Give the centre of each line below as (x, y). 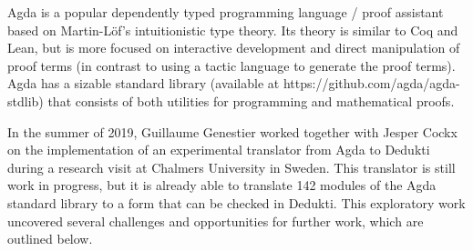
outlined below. (50, 239)
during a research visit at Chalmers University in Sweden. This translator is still (231, 167)
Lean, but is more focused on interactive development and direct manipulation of (234, 48)
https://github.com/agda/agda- (371, 83)
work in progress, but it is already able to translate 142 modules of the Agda (222, 185)
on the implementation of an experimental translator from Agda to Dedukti (219, 150)
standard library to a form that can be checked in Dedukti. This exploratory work (236, 202)
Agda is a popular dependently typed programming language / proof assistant (226, 12)
